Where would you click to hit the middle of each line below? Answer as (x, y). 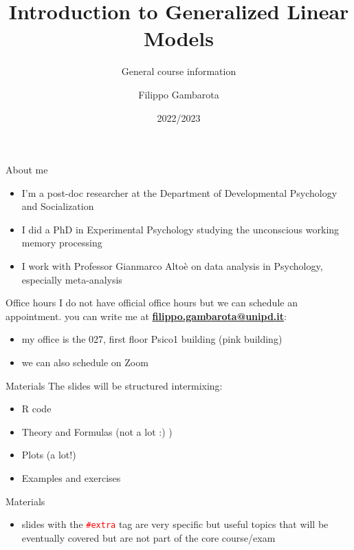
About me (27, 170)
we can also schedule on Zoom (85, 362)
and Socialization (58, 206)
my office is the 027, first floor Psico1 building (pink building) (152, 339)
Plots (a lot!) (49, 455)
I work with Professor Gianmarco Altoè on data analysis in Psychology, (172, 266)
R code (36, 409)
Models (179, 38)
